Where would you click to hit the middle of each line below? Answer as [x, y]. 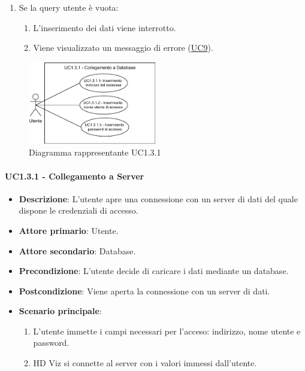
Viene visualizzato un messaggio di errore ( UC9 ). [123, 48]
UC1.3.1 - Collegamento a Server [75, 176]
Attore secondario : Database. [77, 250]
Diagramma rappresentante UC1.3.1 [95, 152]
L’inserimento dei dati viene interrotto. [105, 27]
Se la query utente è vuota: [69, 7]
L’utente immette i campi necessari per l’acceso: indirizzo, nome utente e [167, 331]
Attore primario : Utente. [69, 230]
